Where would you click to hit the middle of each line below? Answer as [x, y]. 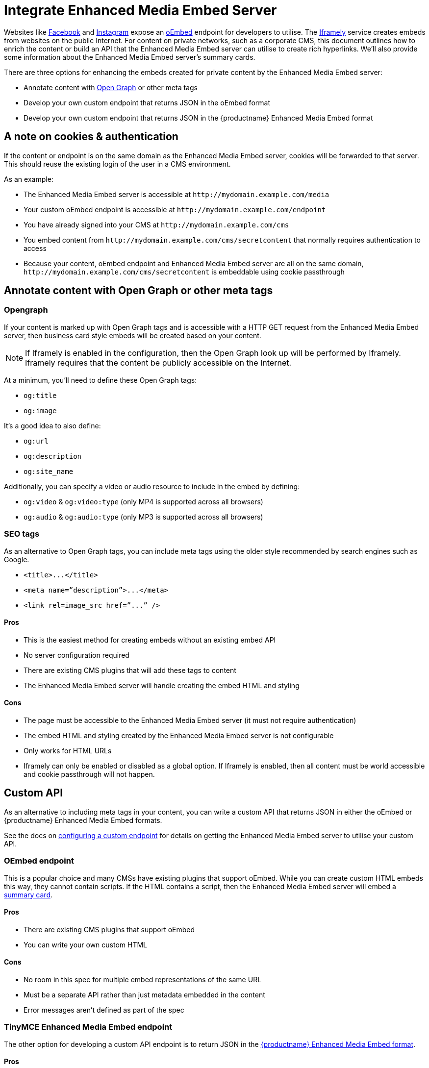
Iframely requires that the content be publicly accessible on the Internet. [158, 362]
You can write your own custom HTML [86, 944]
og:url [36, 441]
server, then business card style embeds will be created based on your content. [133, 335]
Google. [17, 559]
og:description [53, 456]
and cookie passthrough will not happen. [89, 774]
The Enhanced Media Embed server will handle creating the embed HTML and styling [162, 685]
